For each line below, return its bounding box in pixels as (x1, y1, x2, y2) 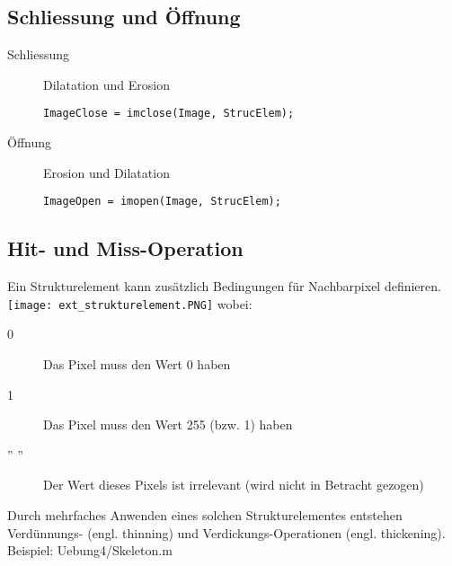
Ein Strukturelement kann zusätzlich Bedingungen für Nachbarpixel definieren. (7, 277, 441, 296)
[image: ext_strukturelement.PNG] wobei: (7, 294, 253, 313)
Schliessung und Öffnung (7, 3, 241, 31)
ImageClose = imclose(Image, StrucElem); (43, 107, 295, 120)
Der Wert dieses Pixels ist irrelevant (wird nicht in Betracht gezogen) (43, 475, 424, 494)
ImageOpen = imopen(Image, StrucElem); (43, 195, 281, 208)
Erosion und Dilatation (43, 163, 170, 181)
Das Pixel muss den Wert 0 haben (43, 354, 231, 373)
